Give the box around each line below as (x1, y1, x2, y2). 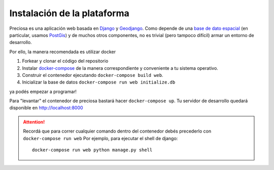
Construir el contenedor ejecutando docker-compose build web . (22, 72, 163, 78)
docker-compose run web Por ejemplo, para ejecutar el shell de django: (23, 135, 178, 141)
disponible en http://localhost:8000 (9, 105, 83, 111)
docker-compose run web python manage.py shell (32, 147, 153, 153)
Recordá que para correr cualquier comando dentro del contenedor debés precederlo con (23, 128, 212, 134)
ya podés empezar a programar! (9, 89, 77, 95)
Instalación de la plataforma (9, 8, 129, 19)
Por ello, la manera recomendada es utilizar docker (9, 49, 116, 55)
